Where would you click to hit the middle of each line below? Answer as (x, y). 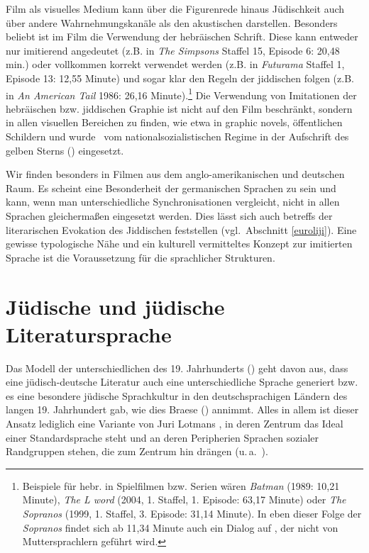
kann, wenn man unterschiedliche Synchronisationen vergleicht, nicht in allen (173, 202)
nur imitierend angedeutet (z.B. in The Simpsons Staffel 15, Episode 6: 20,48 (173, 50)
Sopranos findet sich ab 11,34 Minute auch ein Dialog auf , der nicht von (180, 527)
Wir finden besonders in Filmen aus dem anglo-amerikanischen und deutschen (175, 174)
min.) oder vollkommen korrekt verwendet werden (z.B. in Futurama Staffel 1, (175, 64)
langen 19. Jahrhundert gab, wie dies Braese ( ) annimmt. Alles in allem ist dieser (182, 409)
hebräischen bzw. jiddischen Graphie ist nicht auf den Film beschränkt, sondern (179, 108)
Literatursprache (89, 334)
